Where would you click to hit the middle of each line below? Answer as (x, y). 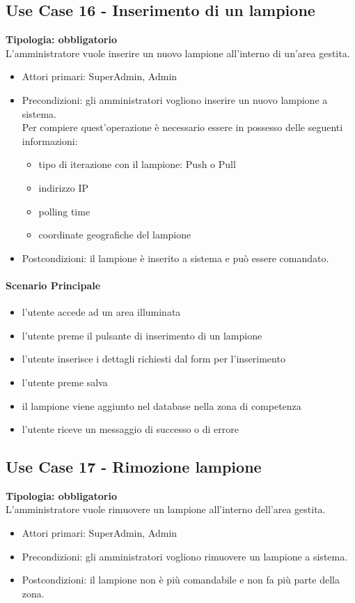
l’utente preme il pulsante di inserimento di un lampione (142, 335)
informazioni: (50, 140)
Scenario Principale (53, 285)
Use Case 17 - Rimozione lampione (134, 467)
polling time (64, 211)
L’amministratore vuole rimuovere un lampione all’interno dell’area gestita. (166, 509)
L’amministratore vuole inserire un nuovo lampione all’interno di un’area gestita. (178, 53)
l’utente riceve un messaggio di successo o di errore (131, 429)
